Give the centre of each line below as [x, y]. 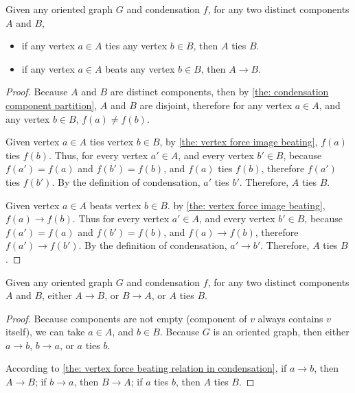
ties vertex [112, 142]
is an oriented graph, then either [281, 332]
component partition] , [51, 105]
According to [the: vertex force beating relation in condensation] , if [146, 368]
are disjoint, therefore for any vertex [216, 105]
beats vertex [115, 205]
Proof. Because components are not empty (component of [126, 318]
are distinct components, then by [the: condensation [219, 92]
